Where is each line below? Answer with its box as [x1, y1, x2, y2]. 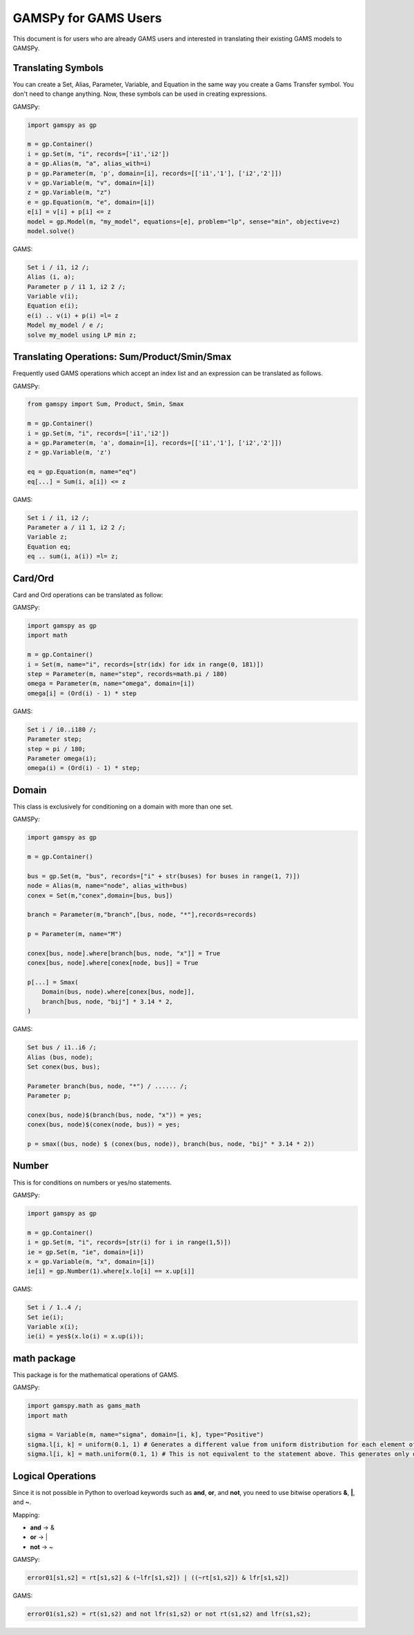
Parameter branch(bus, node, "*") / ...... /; [27, 1082, 188, 1090]
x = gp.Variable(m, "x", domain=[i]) [27, 1258, 155, 1265]
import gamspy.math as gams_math [27, 1402, 141, 1410]
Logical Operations [12, 1470, 97, 1482]
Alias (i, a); [27, 273, 75, 281]
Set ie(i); [27, 1313, 64, 1321]
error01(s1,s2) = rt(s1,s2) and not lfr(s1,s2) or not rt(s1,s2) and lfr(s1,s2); [27, 1610, 312, 1618]
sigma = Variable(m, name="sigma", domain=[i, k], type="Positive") [27, 1431, 264, 1438]
